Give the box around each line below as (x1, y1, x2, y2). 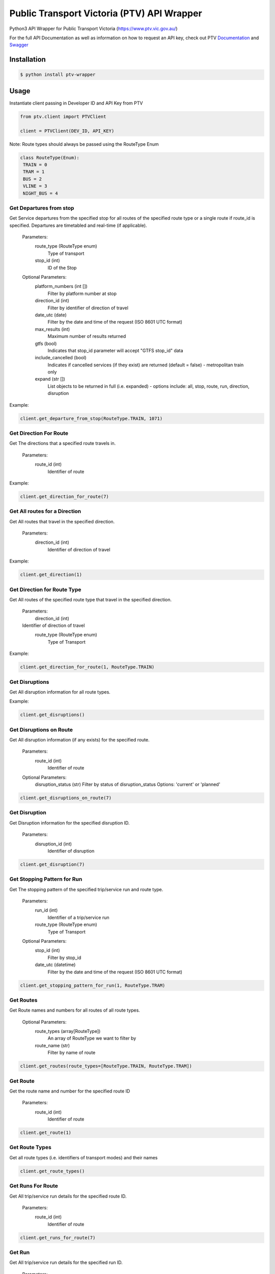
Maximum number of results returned (47, 333, 126, 339)
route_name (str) (35, 1042, 70, 1048)
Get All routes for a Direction (9, 508, 81, 515)
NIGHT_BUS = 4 (23, 190, 58, 196)
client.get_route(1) (20, 1130, 71, 1136)
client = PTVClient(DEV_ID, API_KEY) (20, 128, 115, 134)
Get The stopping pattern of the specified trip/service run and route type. (9, 886, 163, 892)
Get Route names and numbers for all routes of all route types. (9, 1007, 140, 1014)
